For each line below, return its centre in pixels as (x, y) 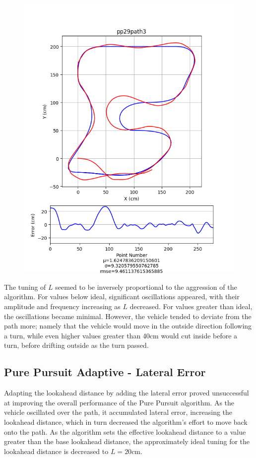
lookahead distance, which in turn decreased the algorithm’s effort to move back (126, 422)
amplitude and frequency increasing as (62, 306)
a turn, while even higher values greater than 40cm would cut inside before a (121, 335)
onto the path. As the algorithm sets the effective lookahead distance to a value (125, 431)
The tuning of (25, 287)
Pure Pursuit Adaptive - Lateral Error (105, 372)
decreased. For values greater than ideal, (191, 306)
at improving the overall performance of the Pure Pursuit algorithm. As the (119, 402)
